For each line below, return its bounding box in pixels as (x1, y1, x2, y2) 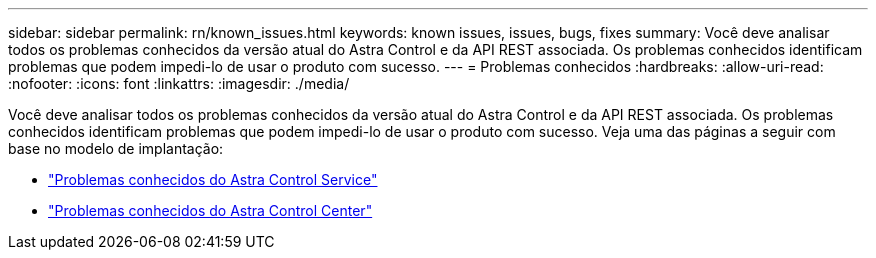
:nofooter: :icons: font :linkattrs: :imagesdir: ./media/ (8, 75, 350, 92)
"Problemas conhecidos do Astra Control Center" (48, 202, 373, 219)
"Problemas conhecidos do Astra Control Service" (48, 171, 378, 188)
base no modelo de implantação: (8, 140, 224, 157)
